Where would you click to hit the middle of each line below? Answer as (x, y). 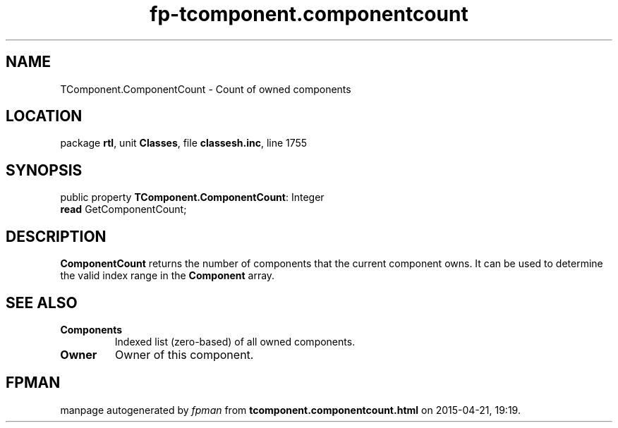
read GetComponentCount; (123, 209)
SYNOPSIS (44, 170)
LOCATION (44, 116)
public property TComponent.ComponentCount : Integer (192, 197)
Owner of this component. (184, 354)
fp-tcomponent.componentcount (309, 14)
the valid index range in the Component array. (168, 276)
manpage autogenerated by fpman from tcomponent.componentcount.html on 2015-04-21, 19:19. (290, 410)
